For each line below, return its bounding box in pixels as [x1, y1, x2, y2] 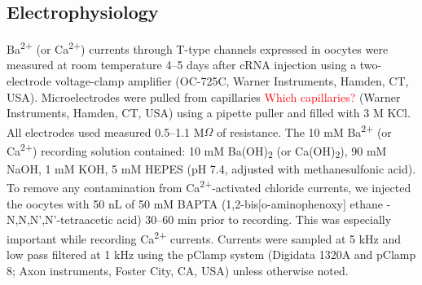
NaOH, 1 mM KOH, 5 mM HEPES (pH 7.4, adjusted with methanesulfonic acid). [7, 160, 416, 177]
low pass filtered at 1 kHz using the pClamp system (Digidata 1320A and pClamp [7, 246, 416, 263]
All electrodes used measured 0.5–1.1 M [7, 123, 204, 140]
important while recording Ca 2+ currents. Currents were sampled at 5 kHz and [7, 227, 402, 247]
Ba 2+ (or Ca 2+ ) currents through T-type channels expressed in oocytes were [7, 38, 389, 57]
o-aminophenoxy [262, 195, 343, 212]
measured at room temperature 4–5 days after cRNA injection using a [7, 56, 357, 73]
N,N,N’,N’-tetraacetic [7, 211, 113, 228]
